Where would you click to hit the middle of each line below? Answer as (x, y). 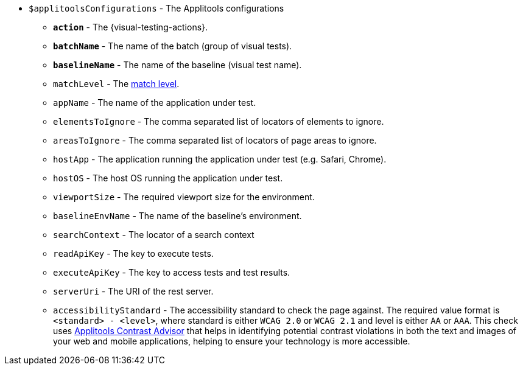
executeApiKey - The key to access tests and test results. (172, 272)
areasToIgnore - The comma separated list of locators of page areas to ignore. (215, 140)
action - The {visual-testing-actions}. (131, 27)
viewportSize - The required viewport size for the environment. (184, 197)
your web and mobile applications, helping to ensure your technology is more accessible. (232, 341)
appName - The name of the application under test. (155, 103)
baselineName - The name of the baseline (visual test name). (177, 65)
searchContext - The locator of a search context (154, 235)
